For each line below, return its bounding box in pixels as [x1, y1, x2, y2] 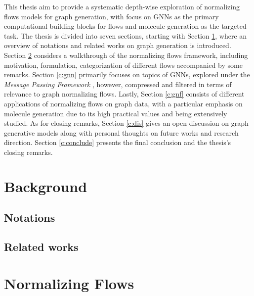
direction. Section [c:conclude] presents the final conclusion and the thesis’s [4, 137, 231, 148]
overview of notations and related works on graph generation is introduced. [4, 40, 231, 50]
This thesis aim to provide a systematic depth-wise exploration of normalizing [4, 1, 240, 11]
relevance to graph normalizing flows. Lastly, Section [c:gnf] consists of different [4, 89, 245, 99]
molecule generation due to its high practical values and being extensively [4, 108, 227, 118]
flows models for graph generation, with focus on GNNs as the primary [4, 11, 219, 21]
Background [4, 176, 87, 196]
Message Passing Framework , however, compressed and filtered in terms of [4, 79, 232, 89]
